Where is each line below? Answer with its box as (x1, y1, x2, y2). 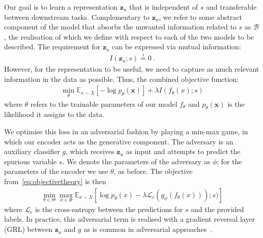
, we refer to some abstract (159, 11, 242, 22)
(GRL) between (4, 224, 52, 234)
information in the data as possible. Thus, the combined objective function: (4, 73, 239, 84)
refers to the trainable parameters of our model (30, 98, 178, 109)
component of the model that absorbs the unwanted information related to (4, 21, 237, 32)
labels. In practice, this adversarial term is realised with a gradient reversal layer (4, 214, 255, 224)
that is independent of (129, 2, 198, 12)
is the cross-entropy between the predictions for (35, 203, 183, 214)
